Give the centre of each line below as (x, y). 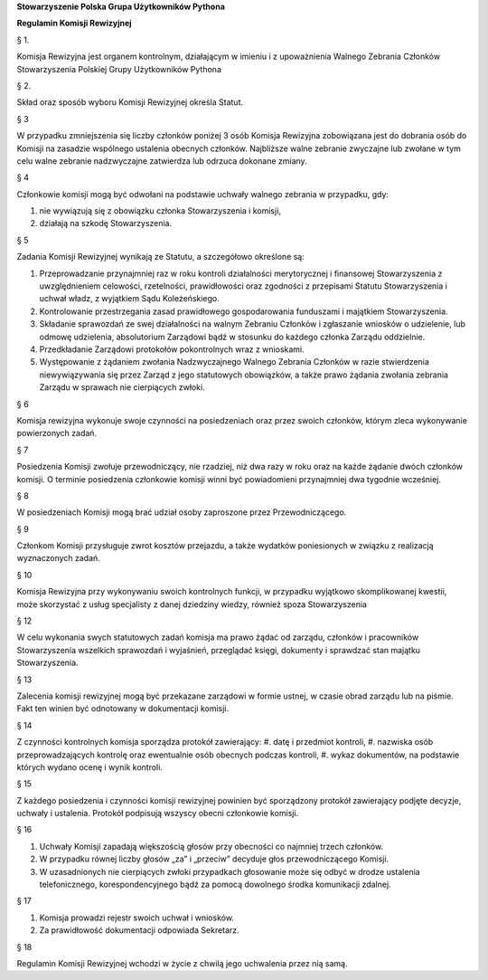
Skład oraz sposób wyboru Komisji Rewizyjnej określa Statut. (130, 102)
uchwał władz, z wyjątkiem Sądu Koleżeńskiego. (130, 299)
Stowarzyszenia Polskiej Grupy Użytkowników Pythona (119, 69)
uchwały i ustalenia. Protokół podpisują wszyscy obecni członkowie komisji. (158, 813)
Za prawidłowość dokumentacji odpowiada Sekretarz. (139, 930)
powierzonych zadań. (57, 433)
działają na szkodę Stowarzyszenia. (106, 224)
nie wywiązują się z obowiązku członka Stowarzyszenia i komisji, (160, 211)
